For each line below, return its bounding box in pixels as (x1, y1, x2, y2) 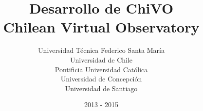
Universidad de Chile (70, 54, 133, 64)
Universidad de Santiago (65, 83, 138, 93)
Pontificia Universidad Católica (55, 64, 148, 74)
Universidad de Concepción (60, 74, 142, 84)
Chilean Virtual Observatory (3, 17, 200, 37)
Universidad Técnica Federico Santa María (38, 45, 165, 55)
